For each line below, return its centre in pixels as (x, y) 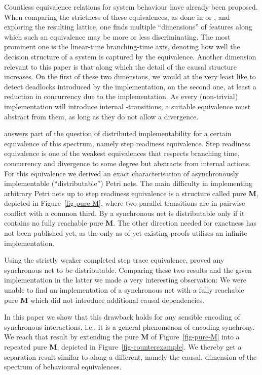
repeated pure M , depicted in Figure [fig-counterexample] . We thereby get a (123, 347)
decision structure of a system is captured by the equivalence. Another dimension (130, 56)
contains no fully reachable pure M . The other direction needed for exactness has (130, 223)
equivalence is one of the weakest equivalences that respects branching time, (122, 153)
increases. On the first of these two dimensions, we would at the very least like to (130, 76)
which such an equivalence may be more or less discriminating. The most (117, 36)
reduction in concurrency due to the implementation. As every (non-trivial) (121, 96)
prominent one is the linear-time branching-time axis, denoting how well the (122, 46)
